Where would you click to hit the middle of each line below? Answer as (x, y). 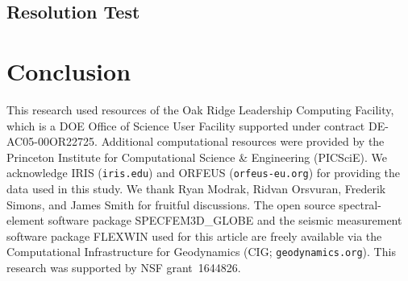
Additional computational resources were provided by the (243, 141)
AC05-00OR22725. (52, 141)
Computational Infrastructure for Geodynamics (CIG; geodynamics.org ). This (201, 252)
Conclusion (69, 70)
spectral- (360, 204)
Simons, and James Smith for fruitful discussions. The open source (171, 204)
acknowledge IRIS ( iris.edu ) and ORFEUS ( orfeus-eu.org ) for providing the (204, 173)
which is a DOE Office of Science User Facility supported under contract (186, 125)
